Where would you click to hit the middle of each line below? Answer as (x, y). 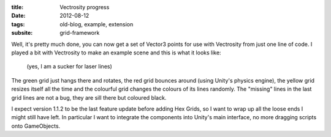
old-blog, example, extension (97, 24)
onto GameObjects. (36, 126)
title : (17, 7)
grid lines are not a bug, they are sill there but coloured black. (89, 97)
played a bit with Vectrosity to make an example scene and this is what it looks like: (116, 53)
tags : (18, 24)
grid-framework (80, 33)
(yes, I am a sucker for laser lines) (70, 67)
